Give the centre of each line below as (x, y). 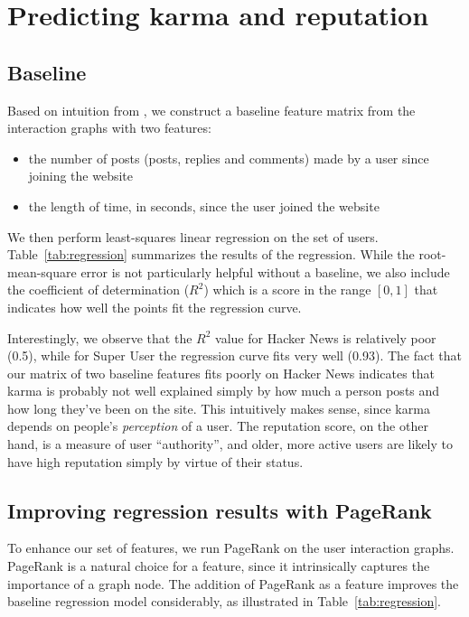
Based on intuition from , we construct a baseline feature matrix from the (211, 110)
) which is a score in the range (287, 290)
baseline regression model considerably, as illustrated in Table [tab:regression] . (225, 601)
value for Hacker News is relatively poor (326, 337)
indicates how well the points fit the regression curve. (155, 307)
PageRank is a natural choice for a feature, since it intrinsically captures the (219, 566)
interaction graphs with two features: (109, 128)
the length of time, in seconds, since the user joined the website (204, 206)
